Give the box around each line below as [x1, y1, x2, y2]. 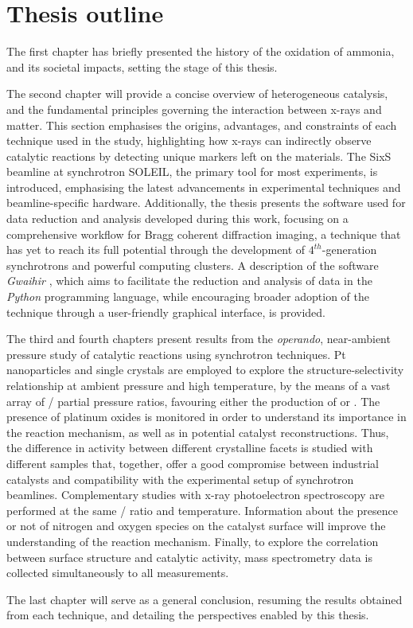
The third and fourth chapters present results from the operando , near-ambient [6, 330, 391, 347]
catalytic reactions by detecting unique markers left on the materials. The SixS [6, 147, 392, 164]
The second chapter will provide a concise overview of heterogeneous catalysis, [6, 85, 388, 102]
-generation [321, 241, 377, 258]
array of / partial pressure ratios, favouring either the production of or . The [6, 392, 380, 409]
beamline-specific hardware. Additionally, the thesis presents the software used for [6, 194, 406, 211]
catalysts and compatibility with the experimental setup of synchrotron [6, 470, 354, 487]
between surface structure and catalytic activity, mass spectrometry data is [6, 548, 372, 565]
